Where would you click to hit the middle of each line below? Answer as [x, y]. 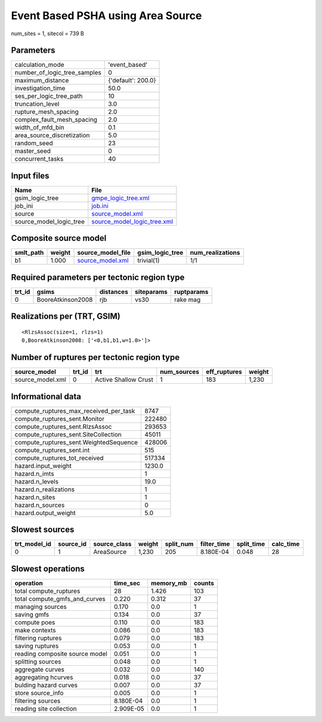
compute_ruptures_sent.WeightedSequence [76, 442]
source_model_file [104, 253]
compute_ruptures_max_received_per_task [75, 411]
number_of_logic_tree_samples [58, 73]
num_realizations [215, 253]
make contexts [35, 630]
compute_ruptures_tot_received [59, 458]
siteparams [151, 292]
